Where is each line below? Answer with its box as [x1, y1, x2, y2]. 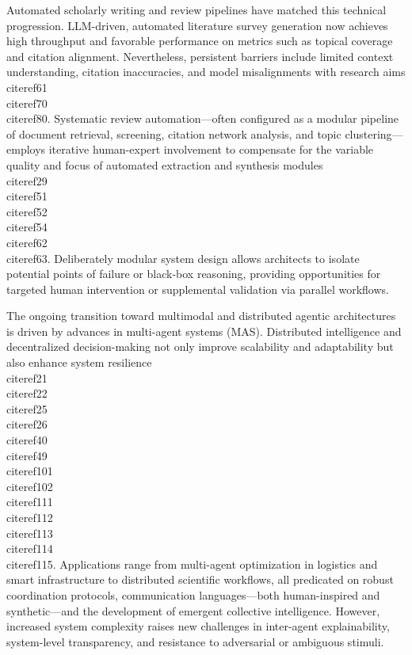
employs [6, 141, 46, 158]
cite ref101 [6, 463, 53, 479]
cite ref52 [6, 203, 48, 219]
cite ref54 [6, 219, 48, 235]
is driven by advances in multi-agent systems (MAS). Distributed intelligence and [6, 322, 402, 339]
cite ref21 [6, 369, 48, 386]
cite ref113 [6, 524, 53, 541]
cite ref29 [6, 172, 48, 189]
